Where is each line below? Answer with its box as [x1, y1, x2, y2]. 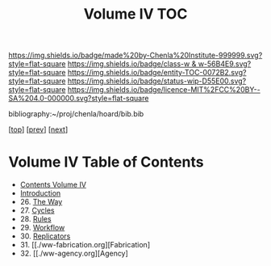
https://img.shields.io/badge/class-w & [67, 59, 197, 69]
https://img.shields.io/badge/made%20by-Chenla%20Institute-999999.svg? [8, 50, 263, 61]
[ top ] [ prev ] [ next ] [8, 125, 69, 134]
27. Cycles [19, 205, 55, 215]
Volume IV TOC [83, 5, 188, 23]
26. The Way [19, 197, 63, 207]
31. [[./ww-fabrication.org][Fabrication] [19, 240, 151, 250]
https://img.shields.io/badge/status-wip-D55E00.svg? [67, 76, 247, 86]
